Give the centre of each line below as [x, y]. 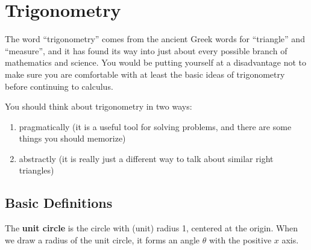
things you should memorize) [72, 138]
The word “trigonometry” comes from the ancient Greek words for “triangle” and [155, 39]
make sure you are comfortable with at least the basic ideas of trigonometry [145, 74]
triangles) [36, 170]
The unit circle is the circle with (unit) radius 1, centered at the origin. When [152, 228]
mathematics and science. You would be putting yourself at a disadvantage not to [156, 62]
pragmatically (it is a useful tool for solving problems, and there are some [155, 126]
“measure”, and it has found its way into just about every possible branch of [146, 50]
